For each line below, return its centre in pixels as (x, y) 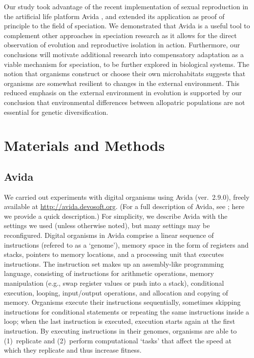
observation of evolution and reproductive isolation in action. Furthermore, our (122, 45)
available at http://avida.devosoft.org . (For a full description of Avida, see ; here (124, 206)
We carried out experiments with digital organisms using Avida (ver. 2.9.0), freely (127, 197)
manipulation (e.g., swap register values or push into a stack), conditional (114, 283)
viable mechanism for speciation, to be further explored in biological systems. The (127, 64)
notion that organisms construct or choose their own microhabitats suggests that (125, 74)
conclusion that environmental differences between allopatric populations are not (125, 102)
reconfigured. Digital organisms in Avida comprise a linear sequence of (109, 235)
